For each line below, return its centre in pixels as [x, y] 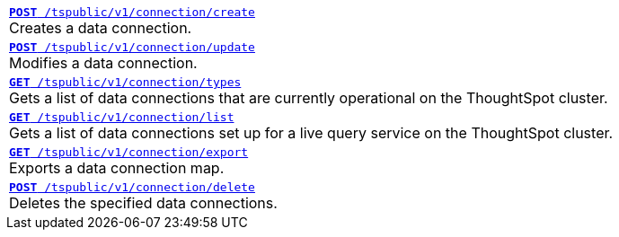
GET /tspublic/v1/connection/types [125, 82]
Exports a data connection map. [117, 168]
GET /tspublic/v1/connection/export [129, 152]
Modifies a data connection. [103, 63]
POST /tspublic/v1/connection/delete [132, 187]
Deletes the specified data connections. [143, 203]
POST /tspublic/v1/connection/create [132, 12]
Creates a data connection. [101, 28]
